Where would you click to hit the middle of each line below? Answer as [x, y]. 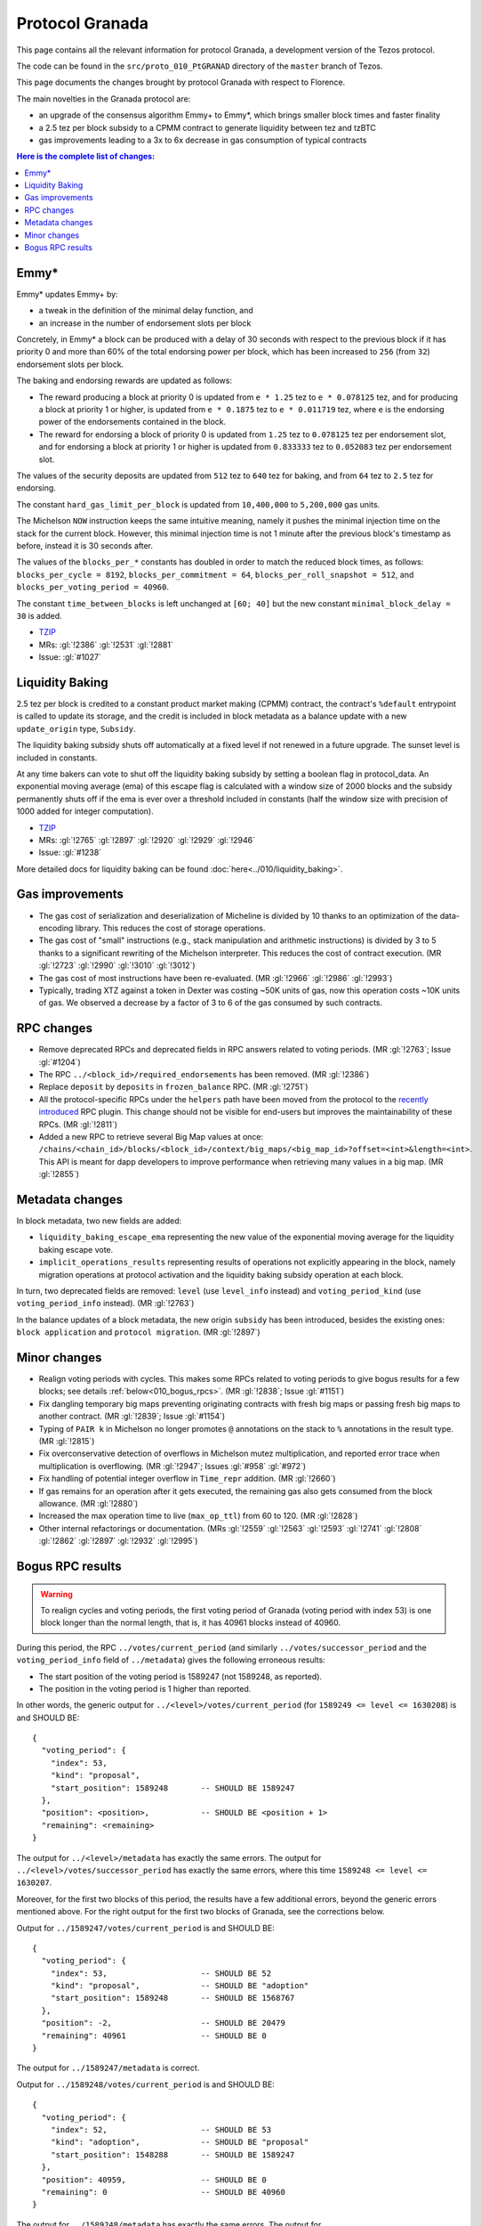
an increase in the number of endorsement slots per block [145, 323]
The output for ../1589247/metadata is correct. [108, 2068]
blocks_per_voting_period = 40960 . [92, 587]
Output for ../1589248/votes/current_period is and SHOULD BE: [145, 2084]
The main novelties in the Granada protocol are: [104, 99]
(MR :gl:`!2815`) [67, 1442]
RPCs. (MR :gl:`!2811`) [78, 1124]
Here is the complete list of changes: [86, 157]
